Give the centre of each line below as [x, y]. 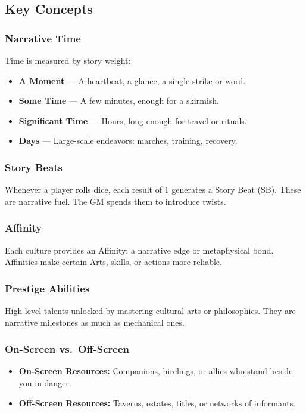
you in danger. [45, 383]
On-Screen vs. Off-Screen [67, 349]
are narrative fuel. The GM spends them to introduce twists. [115, 201]
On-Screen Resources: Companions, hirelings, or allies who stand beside [156, 371]
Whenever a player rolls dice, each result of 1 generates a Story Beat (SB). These [153, 189]
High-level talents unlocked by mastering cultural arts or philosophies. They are [150, 310]
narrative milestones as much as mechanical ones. [95, 322]
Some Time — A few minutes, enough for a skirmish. [119, 101]
